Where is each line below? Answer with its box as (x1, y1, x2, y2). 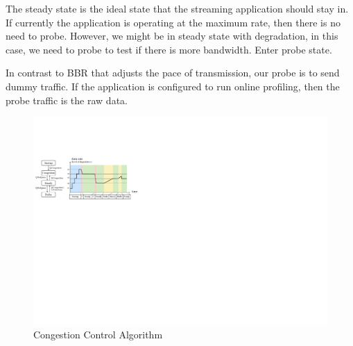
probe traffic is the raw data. (6, 92, 128, 107)
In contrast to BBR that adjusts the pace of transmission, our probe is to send (6, 65, 340, 80)
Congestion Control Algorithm (33, 327, 163, 342)
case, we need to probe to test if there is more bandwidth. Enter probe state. (6, 42, 332, 56)
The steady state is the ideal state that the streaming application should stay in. (6, 1, 349, 15)
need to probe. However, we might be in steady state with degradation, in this (6, 28, 338, 43)
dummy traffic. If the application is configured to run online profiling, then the (6, 79, 340, 93)
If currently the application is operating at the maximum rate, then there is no (6, 15, 341, 29)
